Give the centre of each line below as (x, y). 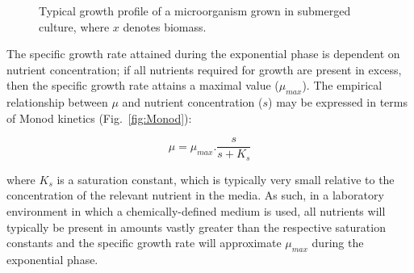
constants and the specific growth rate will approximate (144, 243)
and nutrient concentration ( (192, 102)
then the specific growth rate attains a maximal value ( (143, 85)
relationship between (57, 102)
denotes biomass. (165, 26)
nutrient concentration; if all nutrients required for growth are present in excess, (204, 69)
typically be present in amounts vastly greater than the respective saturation (196, 227)
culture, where (74, 26)
